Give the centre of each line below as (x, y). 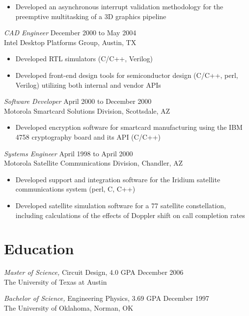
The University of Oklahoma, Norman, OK (69, 308)
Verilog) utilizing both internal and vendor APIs (88, 85)
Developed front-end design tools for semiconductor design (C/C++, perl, (127, 75)
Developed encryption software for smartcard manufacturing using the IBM (129, 127)
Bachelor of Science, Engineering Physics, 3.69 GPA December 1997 (107, 298)
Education (39, 249)
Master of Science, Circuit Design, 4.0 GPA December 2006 (94, 272)
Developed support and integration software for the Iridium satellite (118, 179)
